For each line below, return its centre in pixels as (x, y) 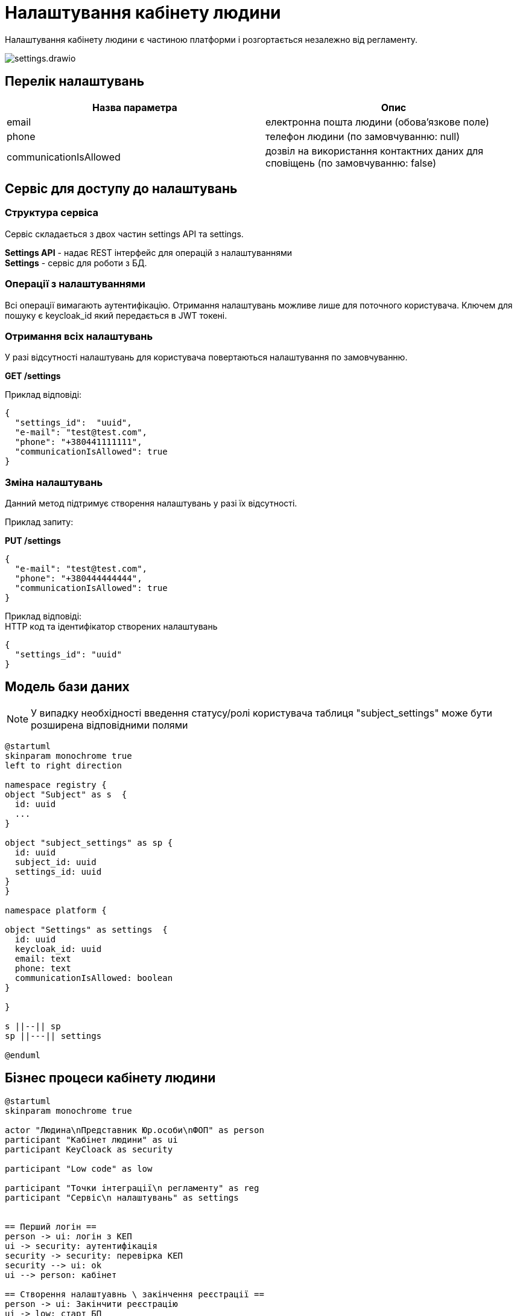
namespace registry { (56, 784)
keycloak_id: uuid (58, 949)
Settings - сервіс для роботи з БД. (76, 263)
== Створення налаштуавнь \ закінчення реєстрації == (135, 1294)
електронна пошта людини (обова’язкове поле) (377, 122)
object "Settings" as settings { (86, 929)
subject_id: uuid (56, 862)
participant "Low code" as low (79, 1168)
